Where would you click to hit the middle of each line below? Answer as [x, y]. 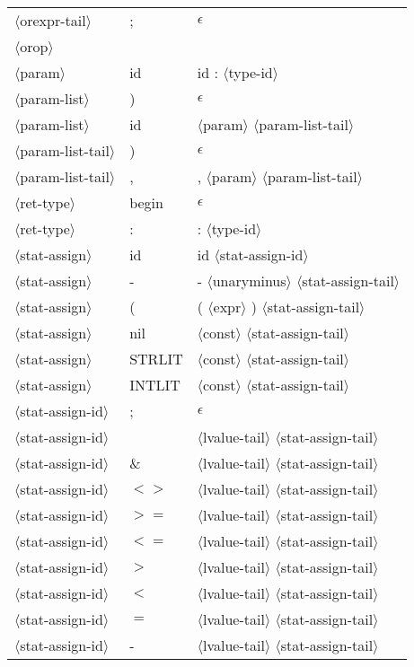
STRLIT [156, 359]
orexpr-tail [53, 20]
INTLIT [155, 385]
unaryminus [249, 281]
